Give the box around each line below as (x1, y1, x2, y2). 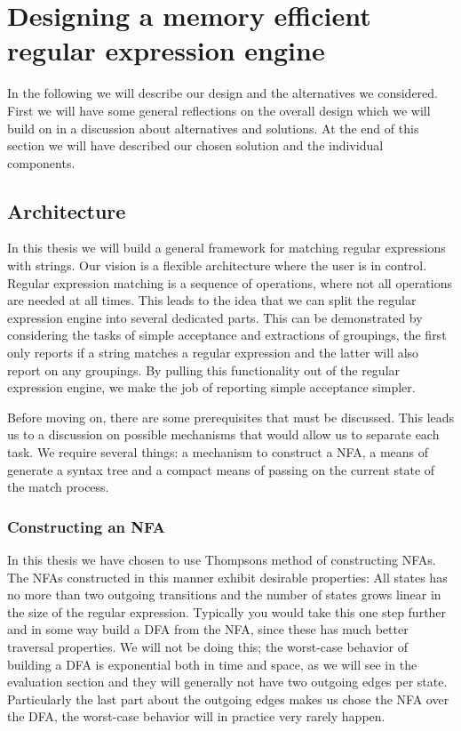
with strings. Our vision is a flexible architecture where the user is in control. (7, 256, 427, 275)
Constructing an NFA (7, 515, 165, 537)
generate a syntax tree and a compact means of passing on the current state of (7, 460, 435, 478)
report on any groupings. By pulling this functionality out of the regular (7, 360, 401, 379)
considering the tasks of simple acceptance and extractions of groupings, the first (7, 325, 447, 344)
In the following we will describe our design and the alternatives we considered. (7, 84, 438, 102)
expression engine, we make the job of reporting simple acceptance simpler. (7, 378, 416, 397)
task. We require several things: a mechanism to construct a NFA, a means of (7, 443, 429, 462)
